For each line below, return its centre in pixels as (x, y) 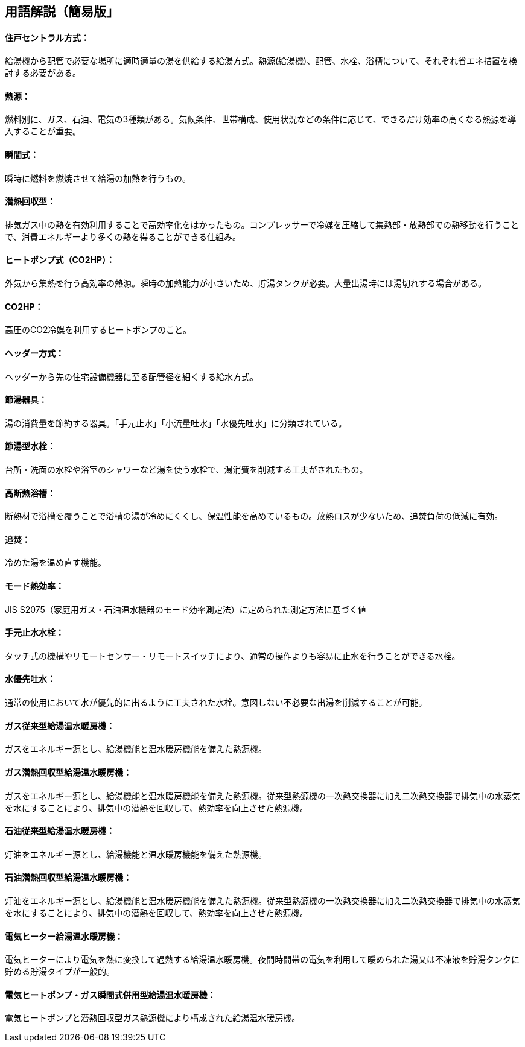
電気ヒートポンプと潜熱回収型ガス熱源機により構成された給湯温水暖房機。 (153, 1018)
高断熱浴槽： (30, 493)
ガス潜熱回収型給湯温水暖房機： (68, 772)
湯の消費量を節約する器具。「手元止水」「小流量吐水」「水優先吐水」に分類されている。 (176, 423)
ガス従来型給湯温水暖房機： (60, 726)
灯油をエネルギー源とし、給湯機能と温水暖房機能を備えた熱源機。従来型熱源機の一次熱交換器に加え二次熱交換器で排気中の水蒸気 (262, 900)
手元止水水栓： (34, 633)
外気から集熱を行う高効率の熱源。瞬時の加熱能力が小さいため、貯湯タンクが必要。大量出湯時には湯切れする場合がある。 (246, 283)
